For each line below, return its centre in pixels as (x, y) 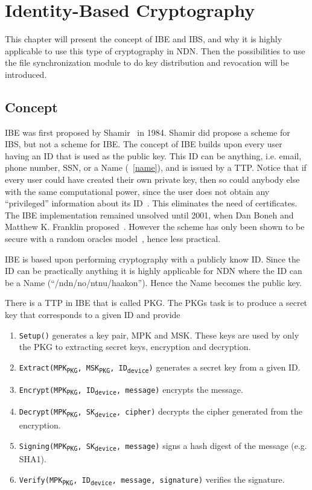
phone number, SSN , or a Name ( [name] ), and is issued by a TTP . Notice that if (156, 167)
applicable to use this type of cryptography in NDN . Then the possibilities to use (155, 50)
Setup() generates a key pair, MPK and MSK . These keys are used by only (159, 335)
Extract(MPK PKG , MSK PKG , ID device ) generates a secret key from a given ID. (160, 367)
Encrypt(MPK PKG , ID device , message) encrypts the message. (131, 390)
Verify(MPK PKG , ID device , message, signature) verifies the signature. (152, 479)
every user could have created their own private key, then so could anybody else (152, 180)
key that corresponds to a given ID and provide (93, 315)
